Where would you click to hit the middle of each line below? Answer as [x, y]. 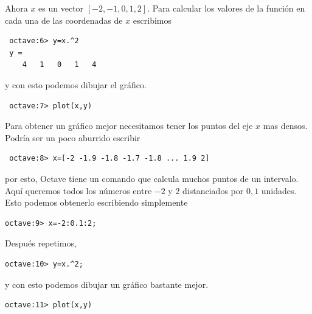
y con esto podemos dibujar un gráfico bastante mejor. [107, 284]
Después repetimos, [41, 243]
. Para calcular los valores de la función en [226, 8]
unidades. [279, 190]
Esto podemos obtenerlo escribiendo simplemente [96, 202]
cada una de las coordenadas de [64, 20]
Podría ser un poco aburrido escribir [73, 137]
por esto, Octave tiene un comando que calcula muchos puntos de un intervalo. [152, 178]
